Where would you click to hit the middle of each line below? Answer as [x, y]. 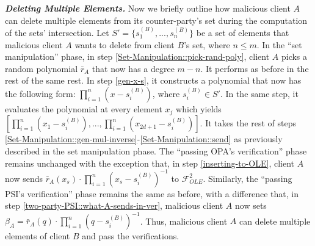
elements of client [38, 236]
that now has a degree [133, 68]
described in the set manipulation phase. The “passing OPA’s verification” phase [156, 151]
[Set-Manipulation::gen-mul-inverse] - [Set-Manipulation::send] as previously [144, 139]
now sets [251, 205]
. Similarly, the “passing [248, 178]
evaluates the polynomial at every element [84, 108]
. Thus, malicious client [184, 221]
